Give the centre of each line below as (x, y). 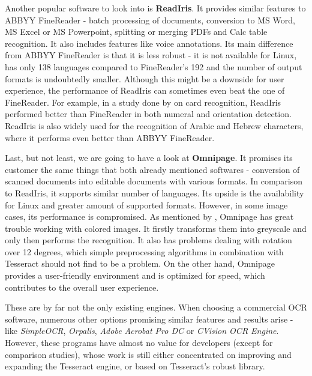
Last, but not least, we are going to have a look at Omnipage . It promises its (149, 158)
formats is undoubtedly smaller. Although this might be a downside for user (145, 78)
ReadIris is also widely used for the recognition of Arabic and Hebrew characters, (154, 125)
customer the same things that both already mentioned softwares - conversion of (152, 169)
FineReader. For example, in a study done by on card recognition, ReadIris (143, 102)
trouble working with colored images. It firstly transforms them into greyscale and (156, 228)
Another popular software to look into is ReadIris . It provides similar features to (155, 8)
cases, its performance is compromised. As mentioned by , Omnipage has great (149, 217)
